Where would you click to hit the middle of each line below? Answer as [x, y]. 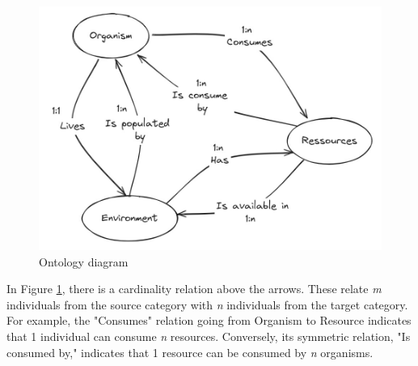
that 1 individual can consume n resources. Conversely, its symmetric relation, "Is [209, 336]
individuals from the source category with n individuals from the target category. [207, 304]
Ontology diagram [84, 261]
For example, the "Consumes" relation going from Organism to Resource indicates [209, 320]
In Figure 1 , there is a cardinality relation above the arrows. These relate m [194, 289]
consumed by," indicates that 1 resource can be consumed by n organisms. [190, 352]
